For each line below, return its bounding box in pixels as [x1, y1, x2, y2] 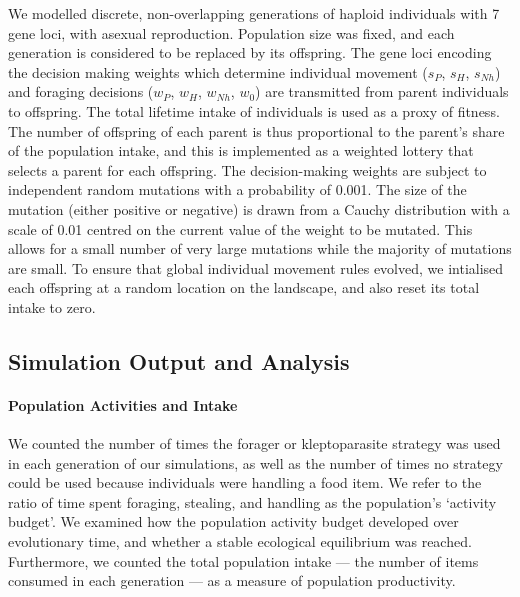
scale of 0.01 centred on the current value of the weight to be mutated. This [8, 218, 473, 239]
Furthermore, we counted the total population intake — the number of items [8, 550, 479, 571]
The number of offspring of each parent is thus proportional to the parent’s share [8, 120, 505, 141]
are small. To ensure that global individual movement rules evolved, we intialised [8, 257, 504, 278]
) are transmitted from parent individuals [255, 81, 509, 102]
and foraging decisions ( [8, 81, 154, 102]
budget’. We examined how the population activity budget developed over [8, 511, 459, 532]
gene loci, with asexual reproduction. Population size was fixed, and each [8, 22, 455, 43]
